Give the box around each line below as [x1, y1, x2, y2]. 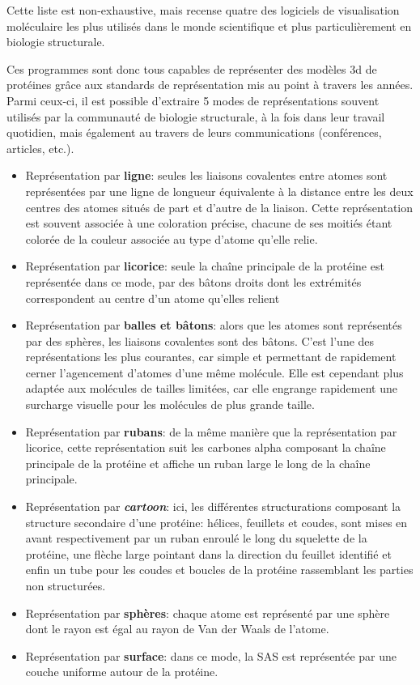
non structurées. [25, 577, 106, 594]
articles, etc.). [6, 139, 74, 156]
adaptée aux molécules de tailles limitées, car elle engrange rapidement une [25, 380, 397, 397]
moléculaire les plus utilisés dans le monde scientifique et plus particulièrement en [6, 17, 412, 34]
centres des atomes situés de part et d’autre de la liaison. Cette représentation [25, 198, 414, 215]
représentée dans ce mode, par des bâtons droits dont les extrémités [25, 273, 362, 290]
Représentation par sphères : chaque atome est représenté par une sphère [25, 604, 390, 621]
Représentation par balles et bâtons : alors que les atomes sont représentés [25, 317, 402, 334]
